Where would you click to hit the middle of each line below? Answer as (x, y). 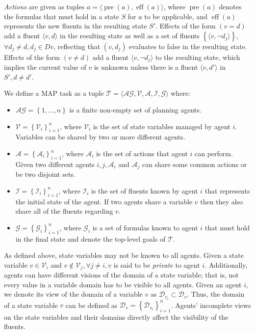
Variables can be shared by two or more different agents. (100, 137)
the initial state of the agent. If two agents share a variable (104, 201)
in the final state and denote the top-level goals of (90, 238)
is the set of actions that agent (142, 153)
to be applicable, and (176, 16)
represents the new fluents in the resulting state (76, 26)
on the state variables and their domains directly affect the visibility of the (116, 317)
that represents (227, 190)
